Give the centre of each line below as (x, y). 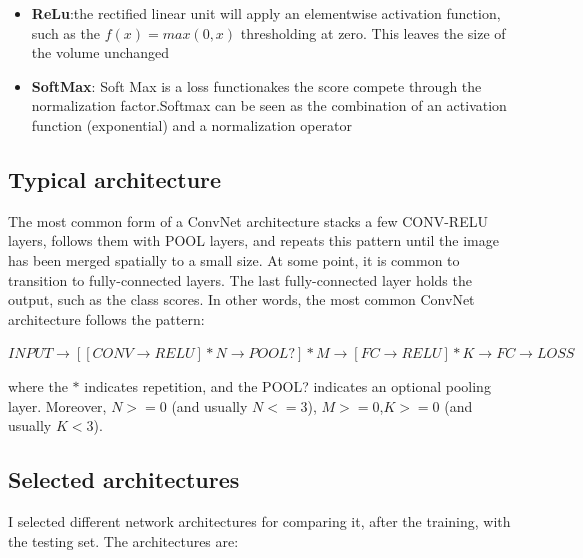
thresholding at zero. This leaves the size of (373, 32)
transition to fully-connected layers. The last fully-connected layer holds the (240, 279)
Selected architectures (124, 479)
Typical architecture (115, 178)
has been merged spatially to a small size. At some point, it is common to (234, 259)
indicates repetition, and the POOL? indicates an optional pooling (287, 385)
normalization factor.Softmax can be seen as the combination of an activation (269, 105)
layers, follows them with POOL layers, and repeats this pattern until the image (253, 240)
